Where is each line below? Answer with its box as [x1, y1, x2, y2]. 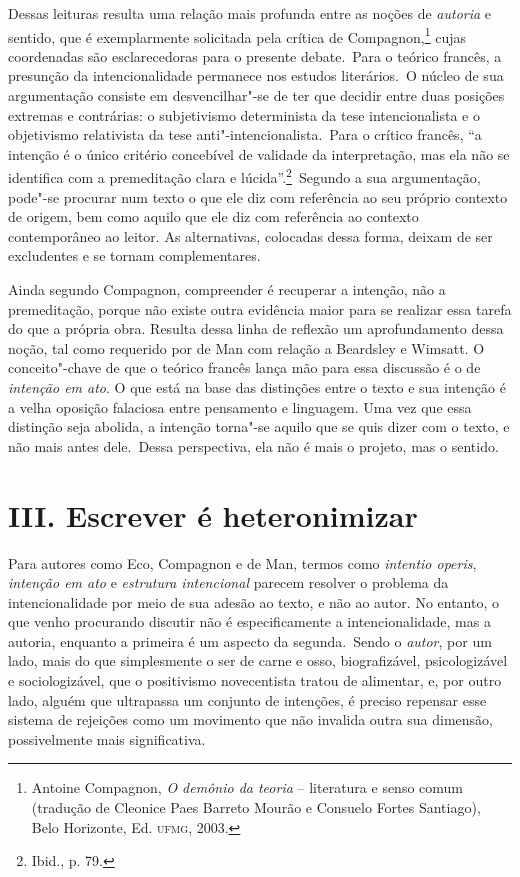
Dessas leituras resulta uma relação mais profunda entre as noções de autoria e [8, 3, 492, 23]
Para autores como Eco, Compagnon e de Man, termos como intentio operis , [8, 552, 477, 573]
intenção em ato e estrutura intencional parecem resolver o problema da [8, 572, 449, 593]
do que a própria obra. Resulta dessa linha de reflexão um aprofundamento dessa [8, 318, 504, 339]
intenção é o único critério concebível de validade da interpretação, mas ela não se [8, 143, 510, 164]
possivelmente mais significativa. [8, 728, 206, 749]
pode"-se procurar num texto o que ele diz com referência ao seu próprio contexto [8, 186, 508, 207]
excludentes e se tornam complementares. [8, 245, 261, 266]
